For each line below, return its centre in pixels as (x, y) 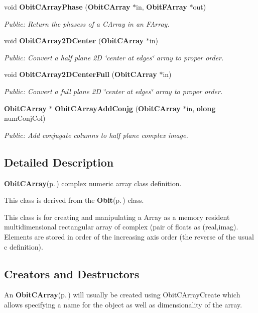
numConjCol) (25, 118)
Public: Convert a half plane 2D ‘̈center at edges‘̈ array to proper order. (114, 57)
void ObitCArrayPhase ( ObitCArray (67, 7)
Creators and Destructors (72, 273)
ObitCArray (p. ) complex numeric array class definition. (93, 183)
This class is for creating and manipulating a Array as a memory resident (117, 217)
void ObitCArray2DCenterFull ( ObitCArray (81, 74)
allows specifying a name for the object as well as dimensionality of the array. (123, 304)
